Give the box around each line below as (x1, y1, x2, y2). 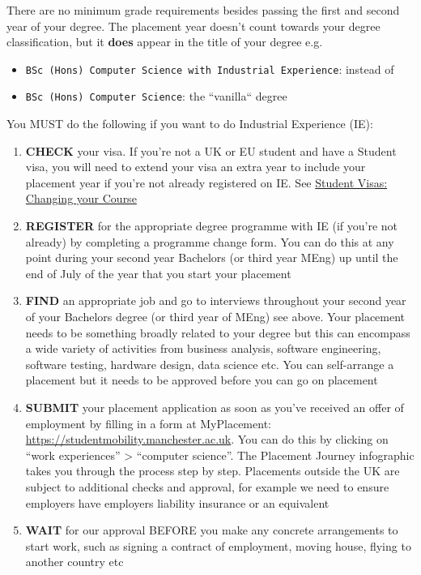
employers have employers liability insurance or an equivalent (25, 494, 330, 511)
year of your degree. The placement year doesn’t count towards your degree (6, 17, 381, 34)
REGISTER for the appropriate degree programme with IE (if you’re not (25, 217, 398, 234)
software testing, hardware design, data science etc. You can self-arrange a (25, 355, 394, 372)
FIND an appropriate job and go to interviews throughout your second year (25, 292, 406, 309)
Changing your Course (25, 190, 137, 207)
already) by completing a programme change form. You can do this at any (25, 233, 394, 250)
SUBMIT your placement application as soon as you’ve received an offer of (25, 399, 404, 415)
